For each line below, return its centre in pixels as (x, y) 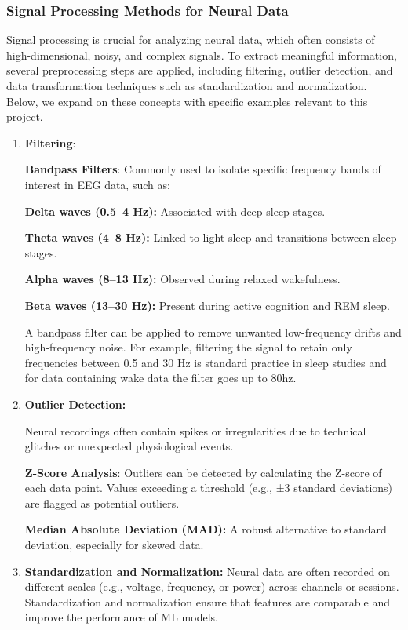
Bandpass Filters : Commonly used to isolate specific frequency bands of (203, 169)
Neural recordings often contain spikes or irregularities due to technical (195, 430)
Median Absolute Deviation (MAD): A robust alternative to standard (206, 529)
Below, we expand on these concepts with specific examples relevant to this (187, 101)
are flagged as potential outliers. (102, 503)
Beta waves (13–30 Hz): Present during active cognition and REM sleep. (207, 305)
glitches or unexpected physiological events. (129, 446)
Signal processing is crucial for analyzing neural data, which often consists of (191, 40)
